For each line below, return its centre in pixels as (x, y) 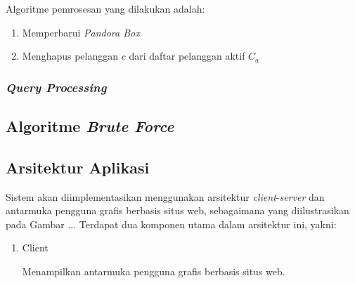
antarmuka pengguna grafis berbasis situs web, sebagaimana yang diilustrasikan (177, 210)
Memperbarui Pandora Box (81, 32)
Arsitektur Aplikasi (78, 167)
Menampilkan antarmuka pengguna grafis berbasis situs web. (154, 271)
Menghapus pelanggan (70, 56)
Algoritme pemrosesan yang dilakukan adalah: (105, 8)
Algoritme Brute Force (90, 126)
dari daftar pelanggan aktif (187, 56)
